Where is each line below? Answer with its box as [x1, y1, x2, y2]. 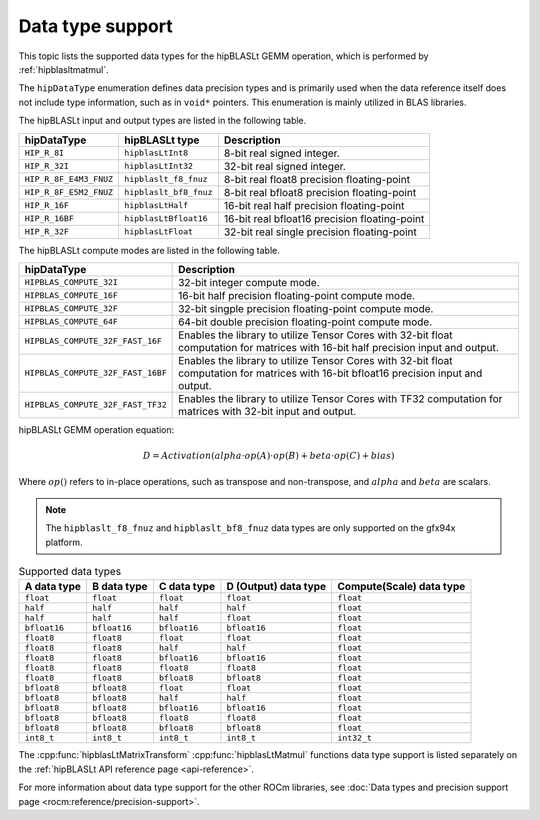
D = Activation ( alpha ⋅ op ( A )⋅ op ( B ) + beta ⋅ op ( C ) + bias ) [142, 450, 395, 462]
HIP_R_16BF [24, 213, 75, 224]
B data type [91, 580, 149, 594]
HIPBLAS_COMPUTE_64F [24, 316, 119, 327]
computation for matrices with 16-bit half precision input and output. [178, 340, 499, 354]
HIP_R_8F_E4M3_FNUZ [24, 174, 114, 184]
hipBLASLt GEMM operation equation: [18, 423, 175, 435]
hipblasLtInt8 [124, 148, 189, 158]
